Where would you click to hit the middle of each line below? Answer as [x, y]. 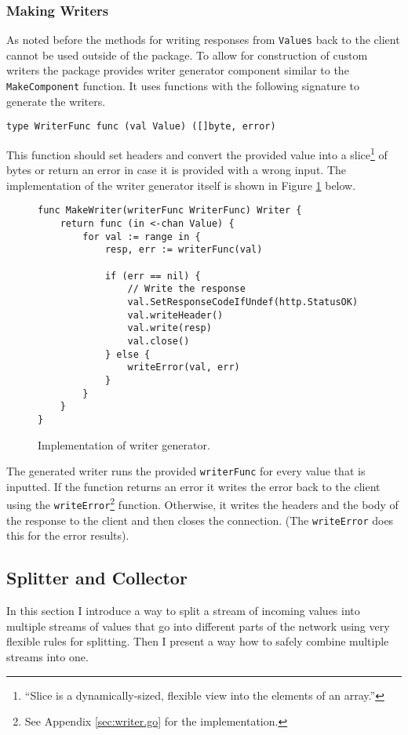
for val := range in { [142, 237]
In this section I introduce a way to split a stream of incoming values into [183, 611]
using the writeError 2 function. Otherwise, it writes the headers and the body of [202, 504]
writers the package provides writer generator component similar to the [178, 70]
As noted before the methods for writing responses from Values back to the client [203, 40]
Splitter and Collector [97, 578]
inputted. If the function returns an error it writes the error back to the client [193, 486]
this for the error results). [68, 535]
